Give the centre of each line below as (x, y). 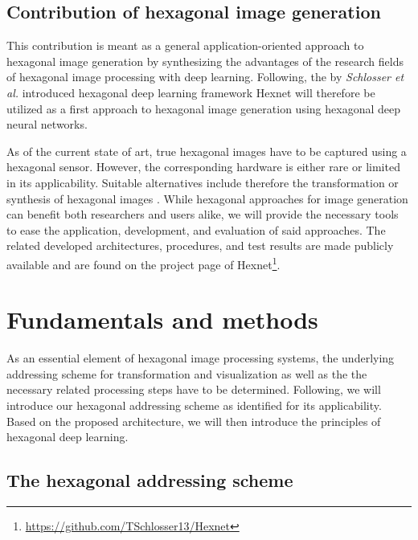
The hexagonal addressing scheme (150, 480)
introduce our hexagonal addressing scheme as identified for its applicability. (194, 405)
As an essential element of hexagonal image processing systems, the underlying (201, 358)
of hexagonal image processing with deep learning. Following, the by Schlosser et (205, 77)
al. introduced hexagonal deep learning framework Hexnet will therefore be (191, 92)
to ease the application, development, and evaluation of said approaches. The (196, 229)
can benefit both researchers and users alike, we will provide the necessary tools (203, 214)
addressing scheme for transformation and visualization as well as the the (187, 373)
